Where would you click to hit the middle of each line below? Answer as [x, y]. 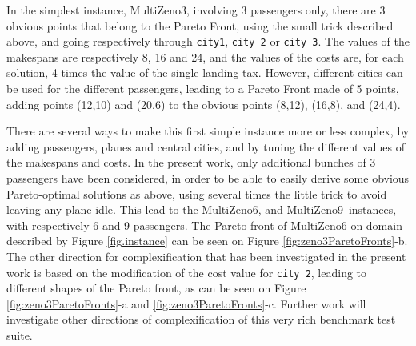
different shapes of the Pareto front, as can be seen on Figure [156, 288]
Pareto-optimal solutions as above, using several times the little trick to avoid [197, 193]
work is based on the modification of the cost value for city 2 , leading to [187, 272]
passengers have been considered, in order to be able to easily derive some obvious [208, 178]
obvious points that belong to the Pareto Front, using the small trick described [200, 25]
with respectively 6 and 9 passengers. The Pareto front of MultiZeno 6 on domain [204, 225]
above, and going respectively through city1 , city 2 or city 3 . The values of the [208, 41]
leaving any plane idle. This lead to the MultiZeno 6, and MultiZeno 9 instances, [202, 209]
